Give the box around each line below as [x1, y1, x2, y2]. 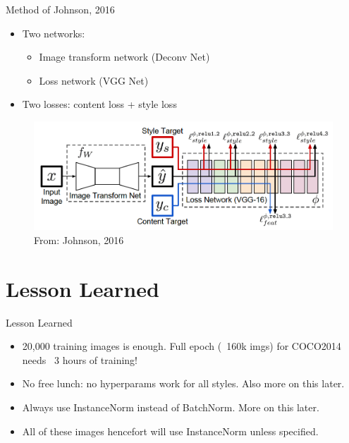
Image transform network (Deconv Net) [39, 49, 210, 64]
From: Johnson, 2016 [34, 232, 124, 247]
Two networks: [22, 25, 85, 40]
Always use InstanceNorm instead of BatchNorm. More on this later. [22, 400, 319, 415]
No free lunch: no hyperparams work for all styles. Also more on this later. [22, 376, 345, 391]
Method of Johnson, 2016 [6, 2, 115, 16]
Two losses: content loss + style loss [22, 97, 177, 111]
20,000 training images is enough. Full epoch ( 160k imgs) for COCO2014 [22, 339, 341, 353]
